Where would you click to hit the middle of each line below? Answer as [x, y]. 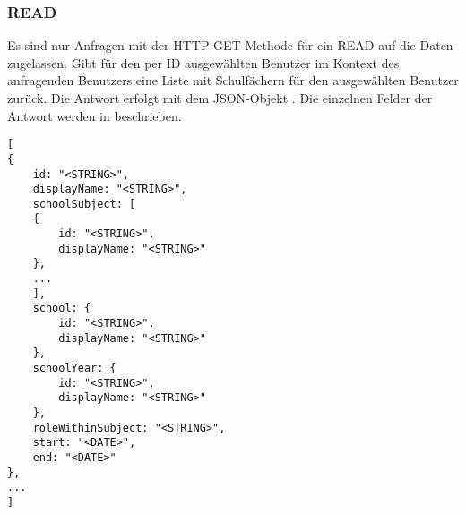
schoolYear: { [74, 368]
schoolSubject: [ [84, 204]
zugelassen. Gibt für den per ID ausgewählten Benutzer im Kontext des [203, 62]
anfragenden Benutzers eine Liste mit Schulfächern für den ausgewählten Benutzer [233, 80]
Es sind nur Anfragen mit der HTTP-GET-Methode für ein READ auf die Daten [230, 45]
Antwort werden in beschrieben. [95, 115]
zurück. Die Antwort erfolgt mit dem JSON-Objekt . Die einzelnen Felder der [220, 98]
